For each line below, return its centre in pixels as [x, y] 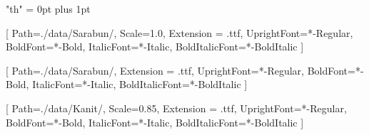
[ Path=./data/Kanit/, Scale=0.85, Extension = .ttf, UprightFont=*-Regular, [176, 108]
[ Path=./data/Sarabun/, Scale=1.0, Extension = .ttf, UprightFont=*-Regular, [180, 32]
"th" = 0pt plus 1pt [48, 9]
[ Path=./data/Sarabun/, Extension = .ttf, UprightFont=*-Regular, [155, 70]
